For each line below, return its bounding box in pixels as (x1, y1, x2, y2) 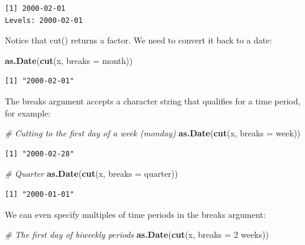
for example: (5, 106, 51, 119)
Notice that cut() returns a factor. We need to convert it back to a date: (5, 34, 272, 46)
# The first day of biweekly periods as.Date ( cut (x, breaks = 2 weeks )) (5, 228, 269, 241)
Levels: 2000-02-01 (5, 16, 83, 25)
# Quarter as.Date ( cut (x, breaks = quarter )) (5, 167, 178, 180)
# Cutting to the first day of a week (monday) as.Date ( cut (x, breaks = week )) (5, 127, 301, 139)
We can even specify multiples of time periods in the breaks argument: (5, 208, 266, 220)
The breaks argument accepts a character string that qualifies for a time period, (5, 94, 301, 107)
